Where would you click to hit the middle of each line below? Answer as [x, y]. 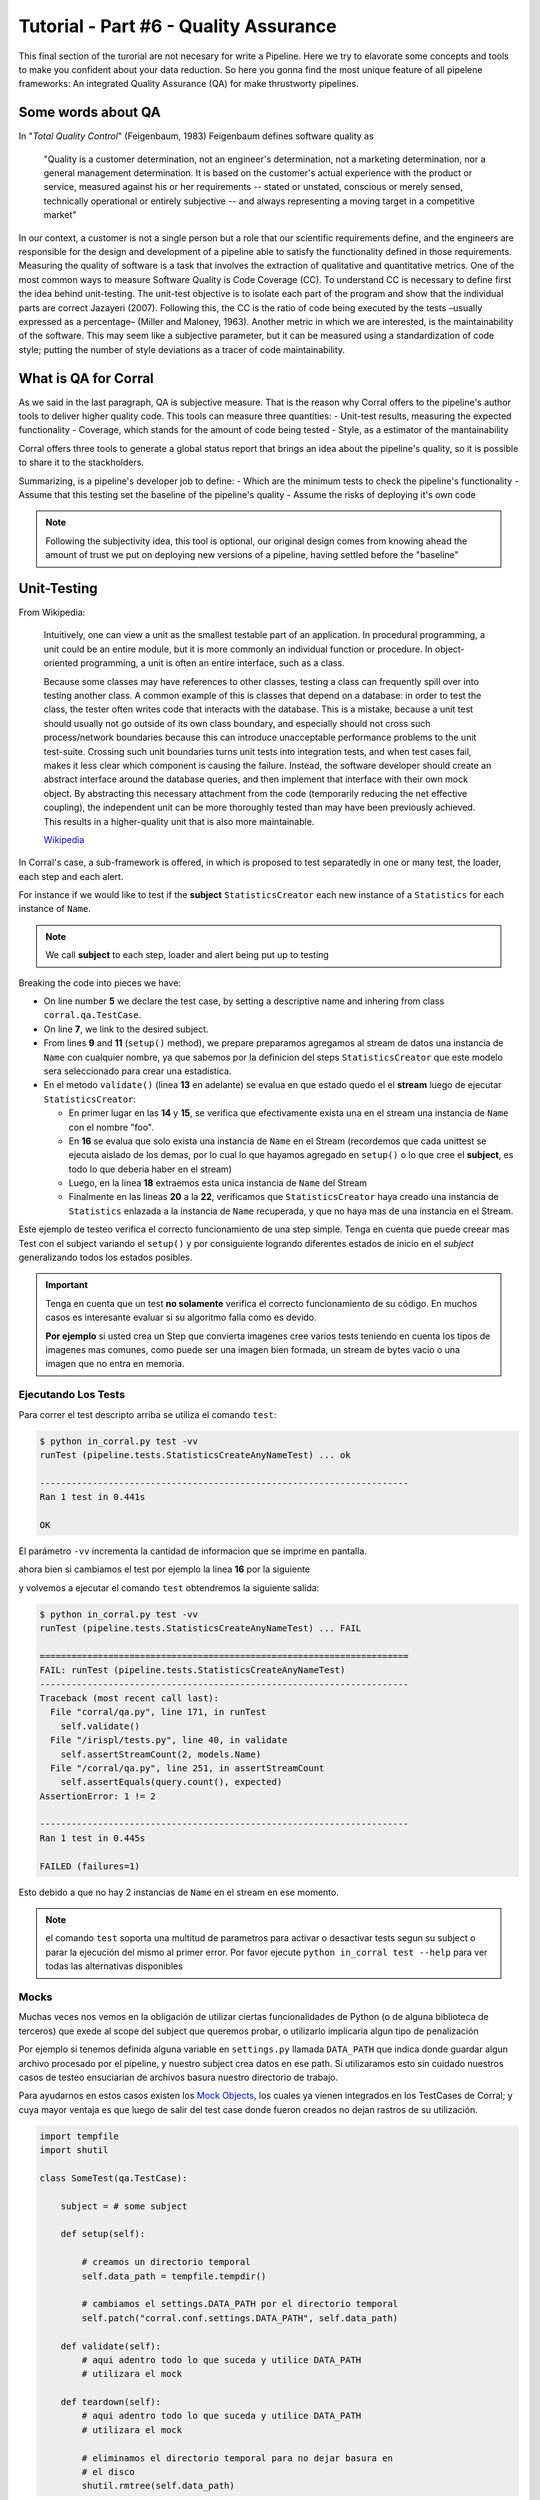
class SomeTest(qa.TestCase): [113, 2178]
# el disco [108, 2472]
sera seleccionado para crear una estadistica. [137, 1071]
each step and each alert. [71, 876]
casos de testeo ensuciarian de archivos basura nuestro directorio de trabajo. [178, 2077]
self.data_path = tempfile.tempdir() [174, 2276]
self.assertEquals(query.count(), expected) [171, 1782]
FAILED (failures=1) [89, 1866]
